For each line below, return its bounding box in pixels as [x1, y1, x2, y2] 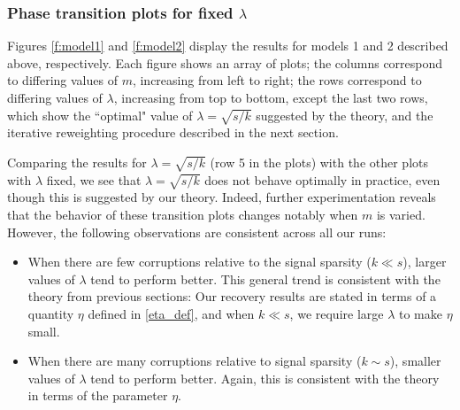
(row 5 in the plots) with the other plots [210, 152, 428, 171]
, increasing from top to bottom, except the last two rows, [113, 89, 428, 106]
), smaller [389, 352, 441, 370]
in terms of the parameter [27, 386, 168, 405]
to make [398, 305, 442, 323]
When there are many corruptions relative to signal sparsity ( [27, 352, 362, 370]
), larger [402, 252, 447, 271]
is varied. [376, 205, 425, 224]
